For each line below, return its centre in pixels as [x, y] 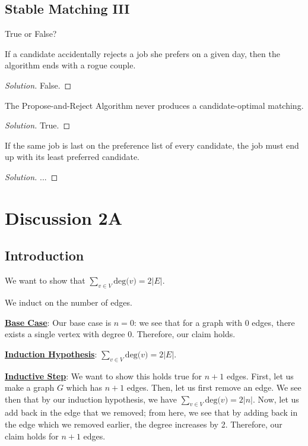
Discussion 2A [64, 217]
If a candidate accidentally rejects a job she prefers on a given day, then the [142, 53]
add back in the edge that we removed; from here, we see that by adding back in [151, 412]
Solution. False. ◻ [38, 85]
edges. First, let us [260, 376]
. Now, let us [276, 399]
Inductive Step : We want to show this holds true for [104, 376]
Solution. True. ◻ [37, 125]
